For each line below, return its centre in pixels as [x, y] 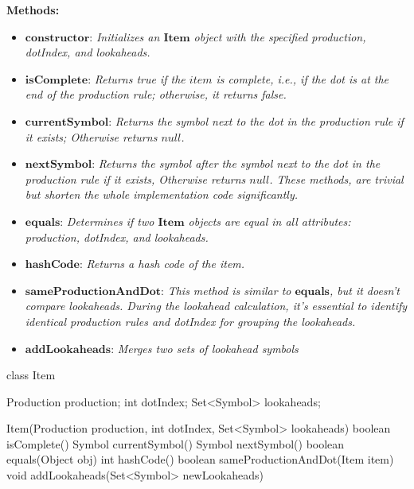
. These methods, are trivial [336, 179]
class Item [31, 375]
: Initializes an [125, 36]
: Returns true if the [137, 78]
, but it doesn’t [364, 290]
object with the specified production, [280, 36]
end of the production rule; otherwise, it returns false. [156, 94]
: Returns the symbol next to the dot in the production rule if [256, 120]
